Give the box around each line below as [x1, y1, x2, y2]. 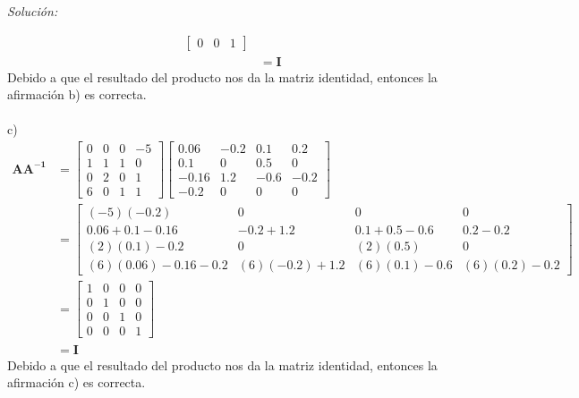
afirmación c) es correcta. [7, 373, 146, 392]
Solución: [7, 2, 58, 20]
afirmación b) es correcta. [7, 85, 147, 104]
